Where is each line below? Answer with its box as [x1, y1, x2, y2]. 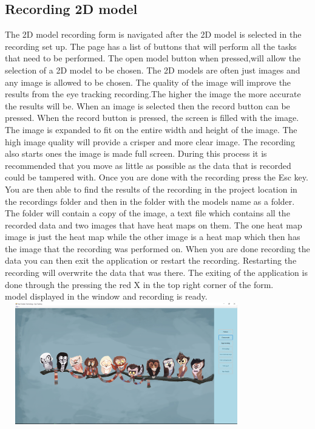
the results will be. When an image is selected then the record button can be [5, 99, 290, 112]
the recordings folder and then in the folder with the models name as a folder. [5, 194, 295, 207]
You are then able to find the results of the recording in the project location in [5, 182, 297, 195]
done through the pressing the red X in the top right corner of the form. [5, 278, 274, 290]
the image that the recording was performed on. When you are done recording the [5, 242, 310, 255]
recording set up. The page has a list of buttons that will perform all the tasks [5, 39, 297, 52]
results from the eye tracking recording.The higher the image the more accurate [5, 88, 301, 100]
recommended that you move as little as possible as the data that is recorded [5, 159, 291, 171]
